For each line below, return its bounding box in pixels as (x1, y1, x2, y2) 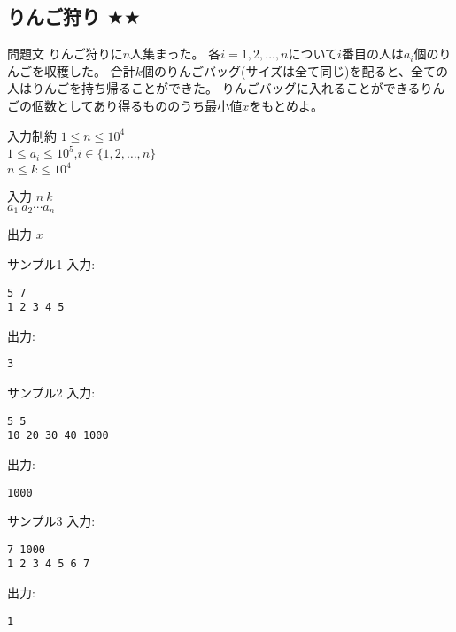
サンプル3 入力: (7, 512, 96, 530)
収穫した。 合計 (43, 61, 135, 80)
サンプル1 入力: (7, 254, 96, 273)
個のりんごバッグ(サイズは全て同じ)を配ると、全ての (141, 61, 448, 80)
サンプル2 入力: (7, 383, 96, 402)
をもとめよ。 (249, 96, 323, 114)
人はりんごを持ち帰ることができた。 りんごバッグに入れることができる (7, 79, 421, 97)
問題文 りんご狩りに (7, 44, 123, 63)
